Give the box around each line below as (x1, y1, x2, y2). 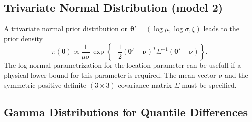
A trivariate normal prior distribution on (4, 23, 128, 34)
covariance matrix (118, 79, 172, 90)
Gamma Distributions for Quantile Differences (4, 104, 248, 119)
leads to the (203, 23, 240, 34)
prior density (4, 33, 43, 43)
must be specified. (182, 79, 237, 90)
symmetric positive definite (4, 79, 87, 90)
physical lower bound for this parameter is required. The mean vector (4, 69, 216, 80)
